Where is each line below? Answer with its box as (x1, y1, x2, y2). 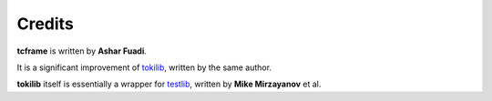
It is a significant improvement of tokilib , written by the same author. (16, 62, 272, 73)
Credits (16, 14, 75, 34)
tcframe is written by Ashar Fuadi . (16, 45, 148, 56)
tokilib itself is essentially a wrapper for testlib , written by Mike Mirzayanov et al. (16, 78, 322, 90)
